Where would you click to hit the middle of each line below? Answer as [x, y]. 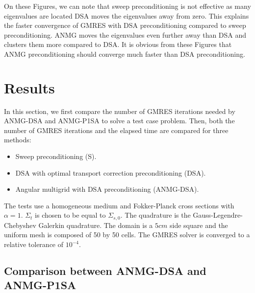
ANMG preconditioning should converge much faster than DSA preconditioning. [125, 54]
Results [29, 87]
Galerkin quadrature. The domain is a [96, 225]
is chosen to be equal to [70, 215]
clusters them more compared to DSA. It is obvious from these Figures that [118, 44]
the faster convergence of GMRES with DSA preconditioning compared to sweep [125, 25]
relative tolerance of [34, 244]
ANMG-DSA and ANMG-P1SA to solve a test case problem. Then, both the [119, 121]
